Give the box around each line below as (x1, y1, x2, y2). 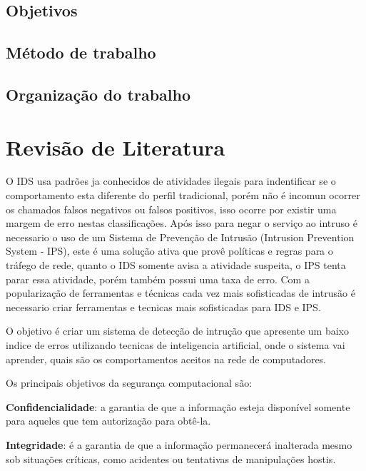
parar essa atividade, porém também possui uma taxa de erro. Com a (6, 271, 310, 286)
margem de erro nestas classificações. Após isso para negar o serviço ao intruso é (6, 216, 357, 231)
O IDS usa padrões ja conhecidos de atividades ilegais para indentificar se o (6, 173, 336, 188)
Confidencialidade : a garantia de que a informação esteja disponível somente (6, 399, 350, 414)
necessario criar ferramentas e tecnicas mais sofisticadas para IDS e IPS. (6, 299, 321, 314)
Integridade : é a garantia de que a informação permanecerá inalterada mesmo (6, 437, 352, 452)
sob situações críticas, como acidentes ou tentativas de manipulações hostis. (6, 451, 336, 466)
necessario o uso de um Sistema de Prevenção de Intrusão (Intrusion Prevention (6, 229, 355, 244)
